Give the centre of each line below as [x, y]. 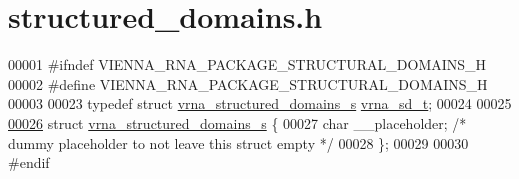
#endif [29, 162]
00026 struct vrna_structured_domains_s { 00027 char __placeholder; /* [237, 122]
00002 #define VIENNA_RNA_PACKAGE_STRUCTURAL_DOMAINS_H [248, 83]
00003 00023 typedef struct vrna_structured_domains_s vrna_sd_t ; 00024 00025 [260, 103]
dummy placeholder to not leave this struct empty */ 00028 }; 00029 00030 [238, 142]
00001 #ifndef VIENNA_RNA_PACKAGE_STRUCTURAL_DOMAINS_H [247, 64]
